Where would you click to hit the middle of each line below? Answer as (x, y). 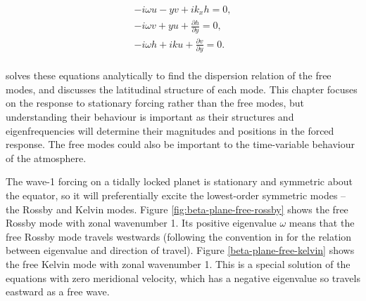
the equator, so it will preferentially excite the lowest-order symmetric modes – (176, 195)
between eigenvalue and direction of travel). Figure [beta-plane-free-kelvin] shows (180, 250)
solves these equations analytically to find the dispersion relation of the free (169, 75)
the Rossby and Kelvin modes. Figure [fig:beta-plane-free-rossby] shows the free (177, 209)
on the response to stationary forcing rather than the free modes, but (155, 103)
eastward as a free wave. (58, 292)
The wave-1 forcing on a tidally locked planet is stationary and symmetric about (179, 181)
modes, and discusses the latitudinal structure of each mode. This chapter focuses (182, 89)
